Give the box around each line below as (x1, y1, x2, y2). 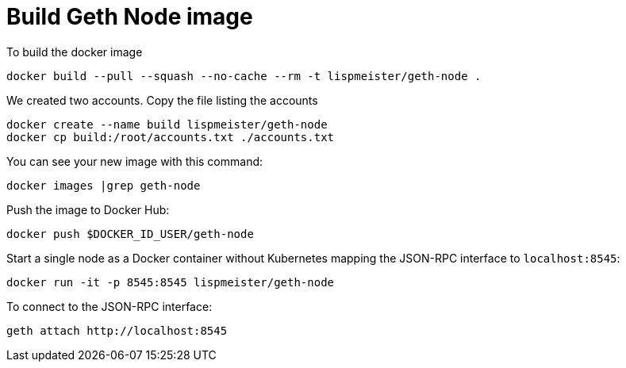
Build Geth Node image (6, 3, 253, 30)
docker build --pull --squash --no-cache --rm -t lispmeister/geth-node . (6, 69, 482, 82)
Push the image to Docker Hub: (6, 202, 170, 217)
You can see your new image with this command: (6, 154, 263, 168)
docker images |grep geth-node (6, 178, 201, 192)
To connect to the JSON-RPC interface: (6, 299, 213, 313)
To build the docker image (6, 44, 143, 59)
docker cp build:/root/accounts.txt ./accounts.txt (6, 130, 335, 144)
